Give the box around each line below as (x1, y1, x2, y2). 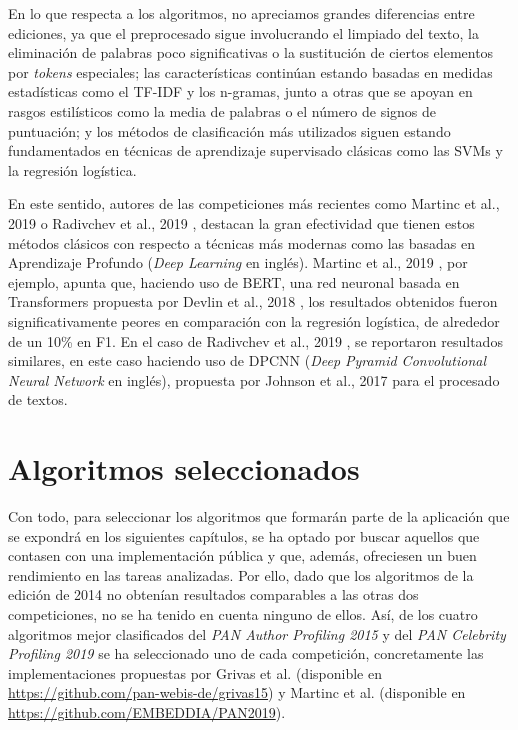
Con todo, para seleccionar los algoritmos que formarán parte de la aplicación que (8, 506, 510, 526)
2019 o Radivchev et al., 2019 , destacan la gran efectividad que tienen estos (8, 212, 475, 233)
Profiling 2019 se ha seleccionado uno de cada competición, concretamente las (8, 643, 484, 664)
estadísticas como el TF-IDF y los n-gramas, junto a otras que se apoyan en (8, 81, 473, 102)
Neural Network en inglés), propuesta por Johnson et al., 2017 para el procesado (8, 369, 500, 390)
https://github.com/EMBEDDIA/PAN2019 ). (8, 701, 286, 722)
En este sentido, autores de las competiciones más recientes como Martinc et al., (8, 193, 500, 214)
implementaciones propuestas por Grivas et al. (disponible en (8, 662, 382, 683)
